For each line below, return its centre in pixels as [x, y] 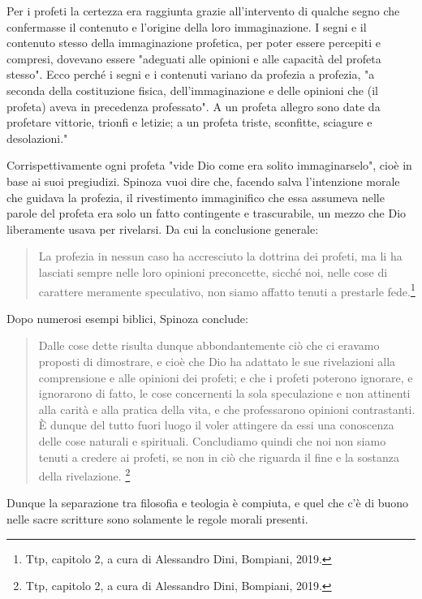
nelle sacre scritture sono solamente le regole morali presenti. [157, 518]
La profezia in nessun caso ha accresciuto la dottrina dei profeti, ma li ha [220, 256]
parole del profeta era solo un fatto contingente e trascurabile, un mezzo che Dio [207, 213]
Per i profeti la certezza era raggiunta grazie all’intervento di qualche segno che [203, 11]
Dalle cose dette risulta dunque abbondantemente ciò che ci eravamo [209, 345]
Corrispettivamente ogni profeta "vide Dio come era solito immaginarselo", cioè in [209, 165]
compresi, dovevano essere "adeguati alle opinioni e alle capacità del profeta [194, 58]
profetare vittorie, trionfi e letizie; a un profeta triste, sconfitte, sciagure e [189, 122]
